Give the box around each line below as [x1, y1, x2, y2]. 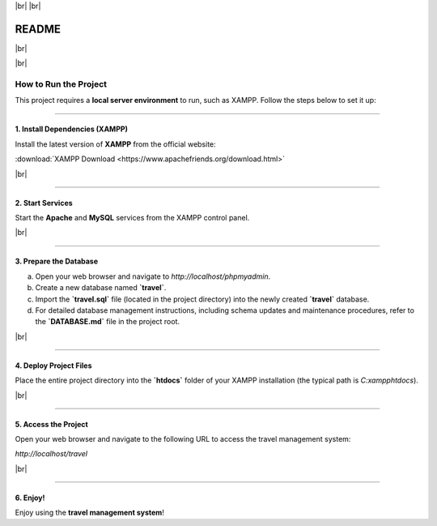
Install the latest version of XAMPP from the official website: [15, 139, 216, 149]
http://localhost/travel [15, 449, 88, 459]
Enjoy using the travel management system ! [15, 507, 165, 518]
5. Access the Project [15, 419, 88, 429]
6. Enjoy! [15, 493, 45, 502]
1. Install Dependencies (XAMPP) [15, 124, 129, 134]
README [15, 22, 61, 36]
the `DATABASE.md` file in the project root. [35, 317, 180, 327]
